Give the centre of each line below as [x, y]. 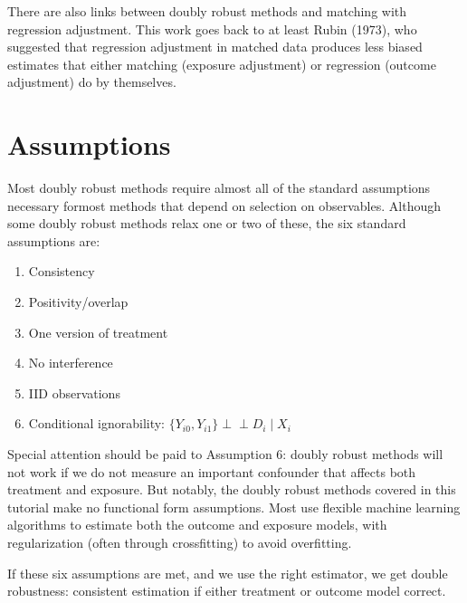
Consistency [62, 271]
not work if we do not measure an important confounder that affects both [212, 471]
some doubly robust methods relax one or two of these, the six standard [207, 223]
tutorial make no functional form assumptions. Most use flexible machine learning [234, 507]
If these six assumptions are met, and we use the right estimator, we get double [228, 573]
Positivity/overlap [78, 302]
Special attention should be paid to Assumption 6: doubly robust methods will [225, 454]
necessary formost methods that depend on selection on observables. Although [224, 205]
